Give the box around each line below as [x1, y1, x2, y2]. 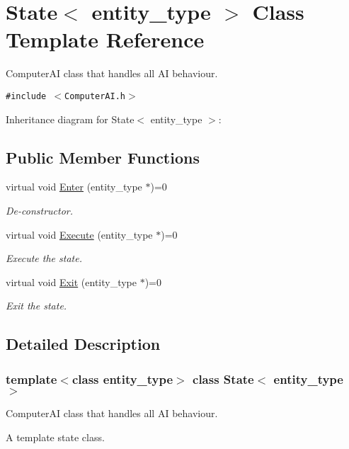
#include [6, 91, 47, 101]
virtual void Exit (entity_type [6, 274, 137, 289]
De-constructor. [6, 203, 74, 217]
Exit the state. [6, 298, 67, 313]
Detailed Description [6, 333, 161, 355]
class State [193, 370, 254, 387]
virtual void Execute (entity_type [6, 227, 153, 241]
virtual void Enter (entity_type [6, 179, 142, 194]
